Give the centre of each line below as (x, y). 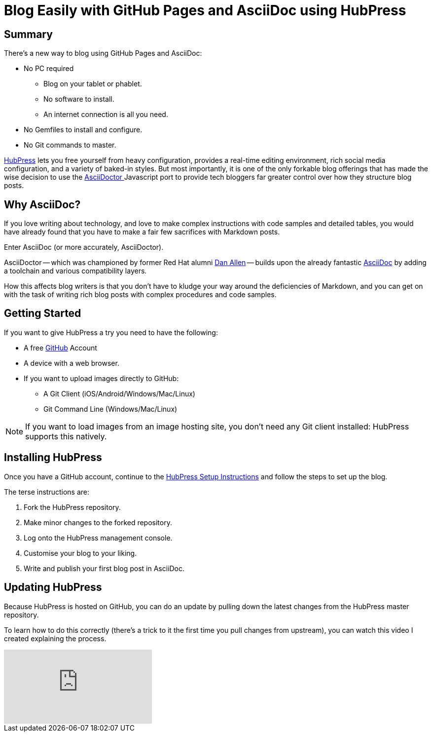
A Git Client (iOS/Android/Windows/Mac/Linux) (119, 393)
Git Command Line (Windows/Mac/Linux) (110, 409)
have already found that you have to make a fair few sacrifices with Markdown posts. (142, 232)
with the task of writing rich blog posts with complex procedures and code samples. (140, 295)
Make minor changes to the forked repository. (98, 522)
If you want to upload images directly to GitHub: (101, 378)
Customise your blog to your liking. (80, 553)
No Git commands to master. (70, 145)
